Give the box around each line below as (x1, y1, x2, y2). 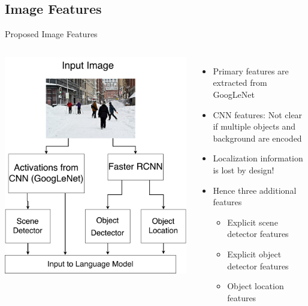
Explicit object (227, 247, 282, 260)
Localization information (213, 152, 303, 164)
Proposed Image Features (5, 28, 98, 40)
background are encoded (213, 131, 302, 144)
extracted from (213, 76, 267, 89)
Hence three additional (213, 184, 297, 196)
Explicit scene (227, 215, 278, 228)
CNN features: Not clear (213, 108, 303, 121)
